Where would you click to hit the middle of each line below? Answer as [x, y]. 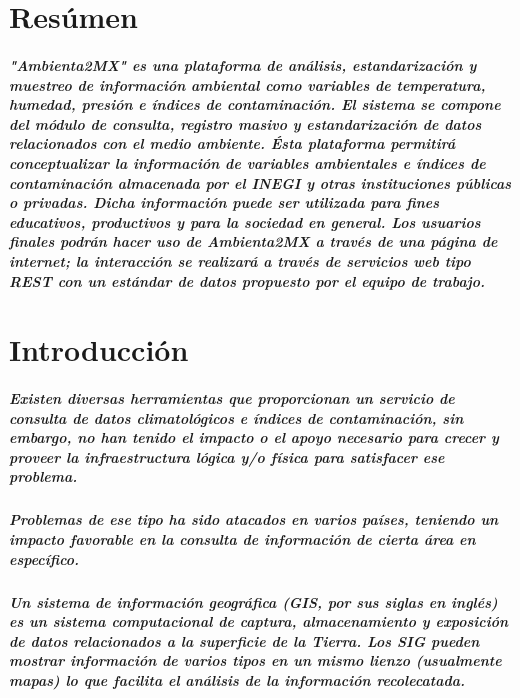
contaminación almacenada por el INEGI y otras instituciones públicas [260, 182]
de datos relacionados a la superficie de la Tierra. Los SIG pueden [244, 640]
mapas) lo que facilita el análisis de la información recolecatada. [237, 679]
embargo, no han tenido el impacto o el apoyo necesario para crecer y [254, 437]
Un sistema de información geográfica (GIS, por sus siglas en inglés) [253, 601]
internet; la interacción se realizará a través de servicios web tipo [240, 260]
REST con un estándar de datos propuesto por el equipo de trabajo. [247, 280]
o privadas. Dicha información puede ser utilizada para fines [224, 202]
